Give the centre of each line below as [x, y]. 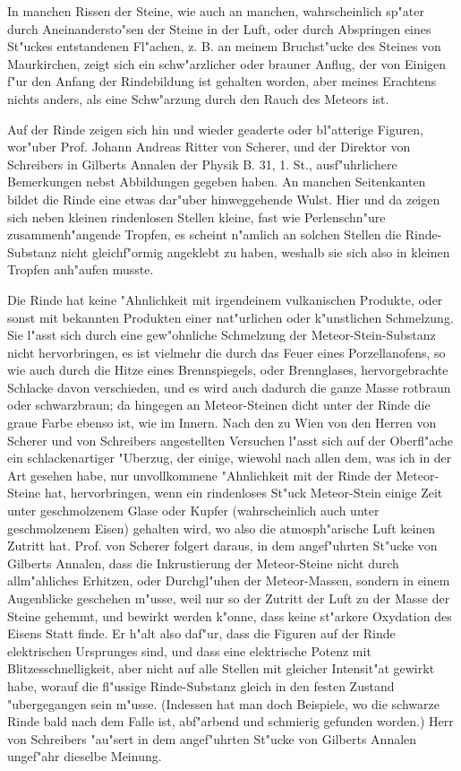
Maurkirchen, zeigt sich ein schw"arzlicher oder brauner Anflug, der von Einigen [227, 63]
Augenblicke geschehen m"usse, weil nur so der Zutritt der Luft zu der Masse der [229, 598]
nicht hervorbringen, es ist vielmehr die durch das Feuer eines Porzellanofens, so [226, 352]
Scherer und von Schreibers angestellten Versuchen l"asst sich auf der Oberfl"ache [230, 440]
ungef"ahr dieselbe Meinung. [85, 756]
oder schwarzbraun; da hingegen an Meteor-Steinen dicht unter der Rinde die [219, 405]
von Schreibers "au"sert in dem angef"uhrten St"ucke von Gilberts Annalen [212, 738]
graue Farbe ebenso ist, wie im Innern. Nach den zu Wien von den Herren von [222, 423]
